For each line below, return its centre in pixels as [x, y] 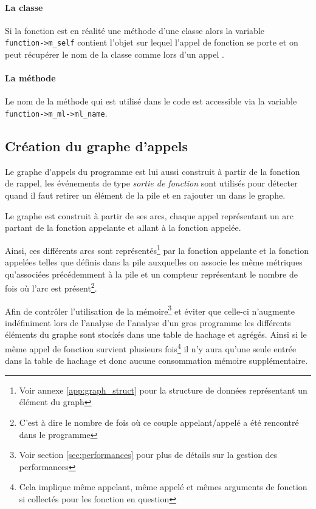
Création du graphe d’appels [97, 146]
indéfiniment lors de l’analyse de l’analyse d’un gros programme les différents [148, 322]
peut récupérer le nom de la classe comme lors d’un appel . [115, 54]
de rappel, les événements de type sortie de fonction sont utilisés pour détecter [151, 183]
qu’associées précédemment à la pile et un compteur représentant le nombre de [151, 274]
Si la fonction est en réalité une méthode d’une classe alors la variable [135, 30]
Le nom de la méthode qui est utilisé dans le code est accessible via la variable [151, 101]
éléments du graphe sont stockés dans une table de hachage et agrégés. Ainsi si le [156, 334]
